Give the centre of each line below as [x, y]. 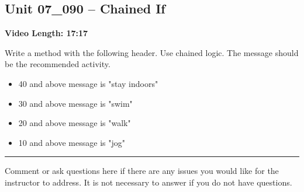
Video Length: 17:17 [46, 33]
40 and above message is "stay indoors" [88, 83]
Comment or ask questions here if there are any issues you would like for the [142, 171]
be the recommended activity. [58, 64]
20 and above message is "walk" [75, 123]
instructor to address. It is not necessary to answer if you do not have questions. [148, 182]
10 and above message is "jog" [72, 142]
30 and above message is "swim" [75, 103]
